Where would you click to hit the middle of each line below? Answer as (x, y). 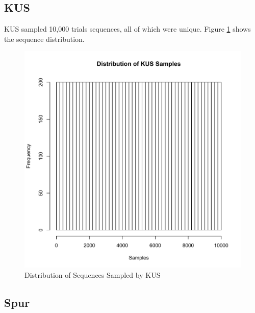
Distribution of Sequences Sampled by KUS (93, 274)
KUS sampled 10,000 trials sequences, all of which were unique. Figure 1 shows (127, 29)
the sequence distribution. (44, 39)
